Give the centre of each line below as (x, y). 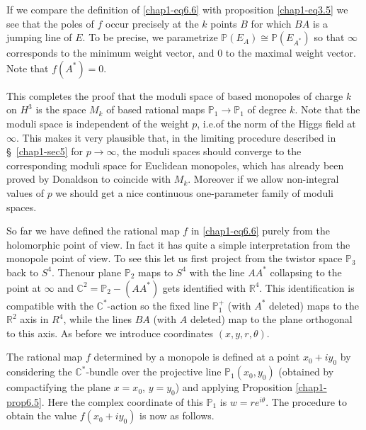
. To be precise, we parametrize (150, 37)
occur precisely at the (152, 23)
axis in (34, 319)
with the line (217, 272)
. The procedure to (307, 401)
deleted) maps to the (314, 305)
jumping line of (39, 37)
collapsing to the (306, 272)
